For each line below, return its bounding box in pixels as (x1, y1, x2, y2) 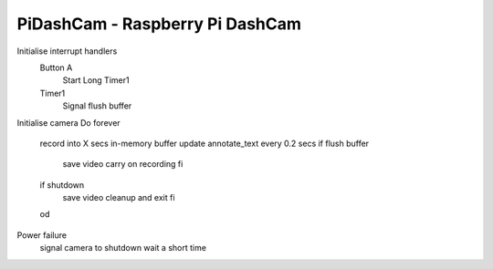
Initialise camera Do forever (16, 117, 121, 128)
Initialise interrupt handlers (16, 46, 118, 57)
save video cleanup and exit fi (62, 192, 175, 203)
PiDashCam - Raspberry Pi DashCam (16, 14, 301, 34)
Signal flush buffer (62, 100, 132, 111)
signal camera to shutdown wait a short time (39, 243, 207, 253)
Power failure (16, 229, 68, 241)
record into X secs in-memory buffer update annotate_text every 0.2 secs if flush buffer (39, 138, 370, 149)
